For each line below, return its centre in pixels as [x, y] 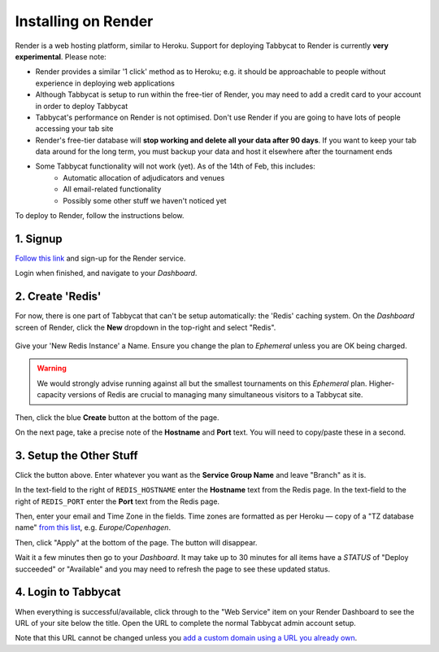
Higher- [382, 383]
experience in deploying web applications [105, 83]
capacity [52, 395]
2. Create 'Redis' [58, 297]
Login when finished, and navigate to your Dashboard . [106, 273]
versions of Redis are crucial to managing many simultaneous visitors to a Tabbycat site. [215, 395]
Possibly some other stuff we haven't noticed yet [145, 200]
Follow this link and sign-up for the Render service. [100, 258]
